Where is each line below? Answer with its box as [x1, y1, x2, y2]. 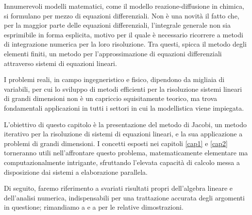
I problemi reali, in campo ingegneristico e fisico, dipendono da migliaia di [4, 74, 225, 84]
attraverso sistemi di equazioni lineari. [4, 58, 117, 68]
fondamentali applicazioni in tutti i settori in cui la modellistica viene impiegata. [4, 102, 244, 113]
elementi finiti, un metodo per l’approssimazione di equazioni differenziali [4, 48, 222, 58]
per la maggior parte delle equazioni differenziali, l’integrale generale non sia [4, 20, 231, 30]
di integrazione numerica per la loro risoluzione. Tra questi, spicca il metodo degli [4, 39, 247, 49]
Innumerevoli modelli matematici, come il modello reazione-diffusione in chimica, [4, 1, 244, 11]
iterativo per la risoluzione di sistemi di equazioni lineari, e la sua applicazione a [4, 129, 243, 139]
